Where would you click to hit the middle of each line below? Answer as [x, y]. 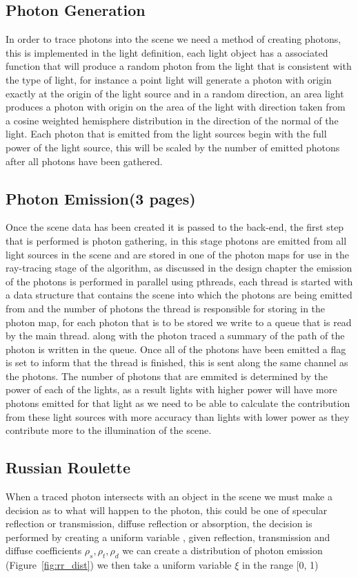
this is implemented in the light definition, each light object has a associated [167, 52]
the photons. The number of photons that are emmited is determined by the [167, 376]
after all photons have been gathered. [84, 161]
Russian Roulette [68, 467]
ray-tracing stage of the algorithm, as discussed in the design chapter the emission [179, 268]
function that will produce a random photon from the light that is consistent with [179, 66]
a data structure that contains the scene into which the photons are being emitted [179, 295]
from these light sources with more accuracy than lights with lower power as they [178, 416]
